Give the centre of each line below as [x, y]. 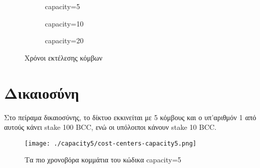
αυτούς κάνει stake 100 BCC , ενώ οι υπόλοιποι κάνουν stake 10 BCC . [110, 127]
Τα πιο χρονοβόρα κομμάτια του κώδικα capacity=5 [103, 160]
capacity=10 [64, 23]
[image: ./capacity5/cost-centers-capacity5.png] [111, 143]
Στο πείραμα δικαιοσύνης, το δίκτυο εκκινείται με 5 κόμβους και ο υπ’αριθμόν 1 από [130, 117]
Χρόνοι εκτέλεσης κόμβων [64, 57]
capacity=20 [64, 40]
